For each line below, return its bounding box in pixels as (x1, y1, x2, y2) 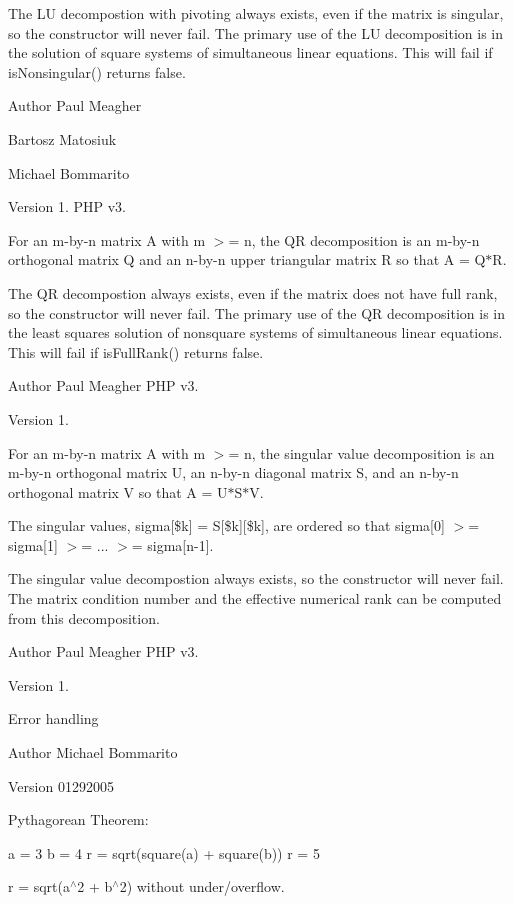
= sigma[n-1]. (131, 534, 214, 555)
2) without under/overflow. (119, 876, 285, 897)
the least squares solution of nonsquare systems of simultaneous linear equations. (8, 322, 503, 343)
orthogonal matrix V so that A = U (8, 481, 228, 502)
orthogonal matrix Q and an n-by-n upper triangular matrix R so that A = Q (8, 249, 486, 270)
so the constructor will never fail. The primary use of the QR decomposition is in (8, 302, 505, 323)
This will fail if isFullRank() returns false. (8, 341, 264, 362)
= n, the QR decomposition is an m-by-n (228, 229, 480, 250)
